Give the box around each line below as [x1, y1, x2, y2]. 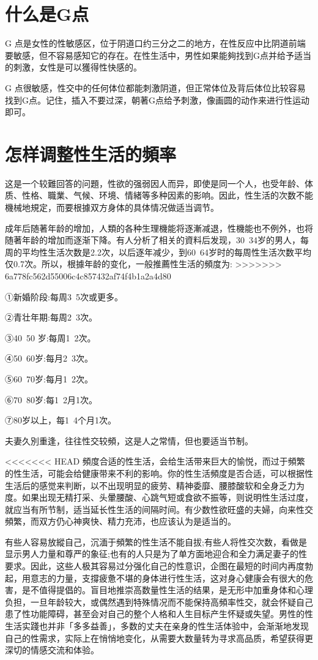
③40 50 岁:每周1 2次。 [5, 331, 96, 344]
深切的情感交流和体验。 [5, 643, 99, 656]
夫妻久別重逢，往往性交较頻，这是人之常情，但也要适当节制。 [5, 434, 253, 447]
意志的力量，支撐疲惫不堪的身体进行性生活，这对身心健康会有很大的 [30, 571, 305, 584]
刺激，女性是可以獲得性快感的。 [13, 61, 142, 74]
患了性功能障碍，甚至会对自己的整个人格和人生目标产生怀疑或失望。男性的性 [5, 607, 313, 620]
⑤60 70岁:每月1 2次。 [5, 372, 93, 385]
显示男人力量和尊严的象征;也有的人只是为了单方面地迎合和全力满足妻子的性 [5, 547, 307, 560]
